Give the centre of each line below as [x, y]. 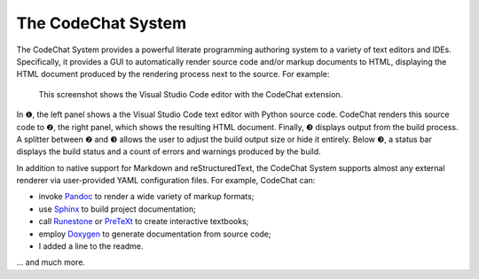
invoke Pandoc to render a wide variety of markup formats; [146, 197]
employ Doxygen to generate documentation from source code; [155, 234]
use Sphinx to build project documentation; [118, 209]
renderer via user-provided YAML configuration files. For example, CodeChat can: [166, 181]
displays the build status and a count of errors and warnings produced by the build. [169, 151]
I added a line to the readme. [91, 246]
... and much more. [51, 262]
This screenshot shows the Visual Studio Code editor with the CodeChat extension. [191, 94]
